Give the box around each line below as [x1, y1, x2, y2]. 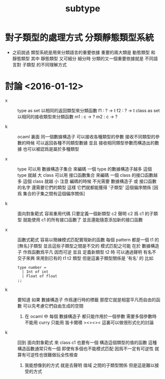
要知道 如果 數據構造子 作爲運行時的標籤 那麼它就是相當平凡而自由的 [17, 296, 156, 303]
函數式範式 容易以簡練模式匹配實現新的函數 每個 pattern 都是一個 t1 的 [17, 237, 159, 243]
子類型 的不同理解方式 [22, 62, 67, 67]
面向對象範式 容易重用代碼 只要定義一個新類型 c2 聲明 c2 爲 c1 [17, 210, 144, 217]
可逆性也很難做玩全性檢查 [26, 351, 78, 357]
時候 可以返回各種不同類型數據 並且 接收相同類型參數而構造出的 [26, 140, 155, 146]
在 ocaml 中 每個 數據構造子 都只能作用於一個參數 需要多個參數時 [24, 313, 157, 319]
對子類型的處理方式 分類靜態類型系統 [5, 32, 154, 43]
